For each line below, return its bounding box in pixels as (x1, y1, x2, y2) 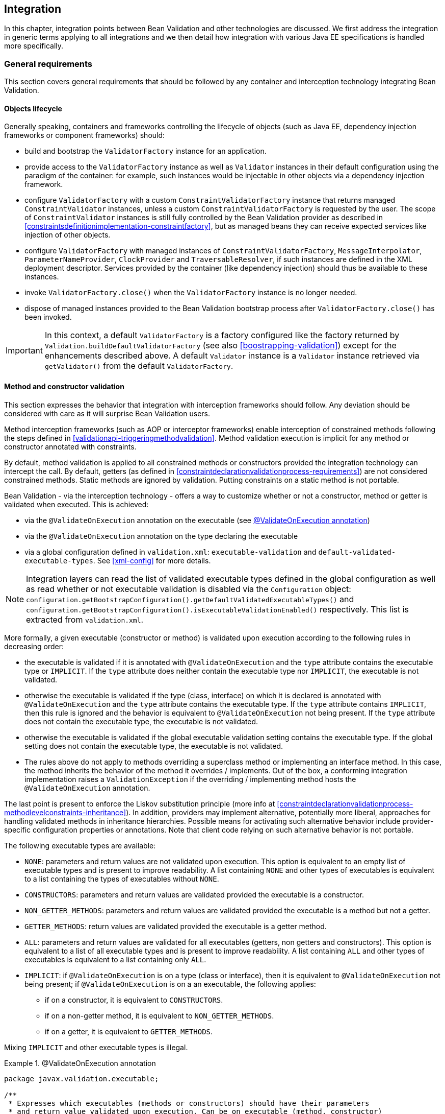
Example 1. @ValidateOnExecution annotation (4, 1058, 156, 1068)
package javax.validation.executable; (4, 1074, 159, 1083)
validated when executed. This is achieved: (4, 500, 149, 509)
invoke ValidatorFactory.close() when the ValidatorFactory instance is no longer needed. (24, 288, 357, 297)
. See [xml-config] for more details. (93, 556, 211, 565)
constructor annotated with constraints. (4, 442, 137, 451)
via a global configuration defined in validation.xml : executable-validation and (24, 547, 317, 556)
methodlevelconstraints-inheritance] (4, 808, 126, 817)
